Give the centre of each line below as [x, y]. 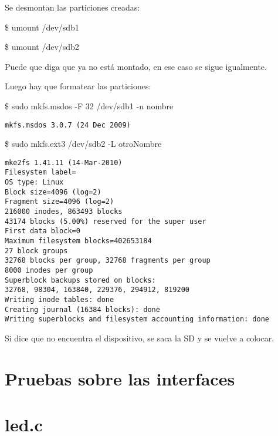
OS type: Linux [34, 182]
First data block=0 [43, 231]
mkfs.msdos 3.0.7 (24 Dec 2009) [68, 125]
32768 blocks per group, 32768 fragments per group [108, 261]
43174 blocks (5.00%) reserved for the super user [106, 221]
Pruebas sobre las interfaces [120, 378]
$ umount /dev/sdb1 [42, 27]
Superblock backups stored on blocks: [80, 280]
